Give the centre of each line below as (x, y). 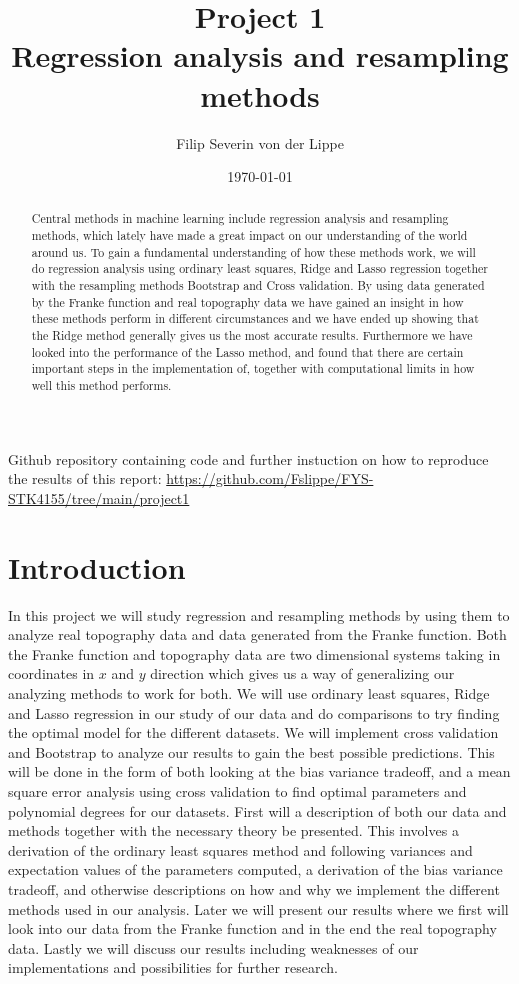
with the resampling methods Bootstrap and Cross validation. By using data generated (258, 285)
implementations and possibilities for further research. (173, 967)
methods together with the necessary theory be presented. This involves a (233, 830)
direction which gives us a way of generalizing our (302, 673)
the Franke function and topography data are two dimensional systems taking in (254, 653)
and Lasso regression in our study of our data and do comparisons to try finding (254, 712)
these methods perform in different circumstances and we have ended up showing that (255, 318)
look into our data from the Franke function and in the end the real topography (252, 928)
